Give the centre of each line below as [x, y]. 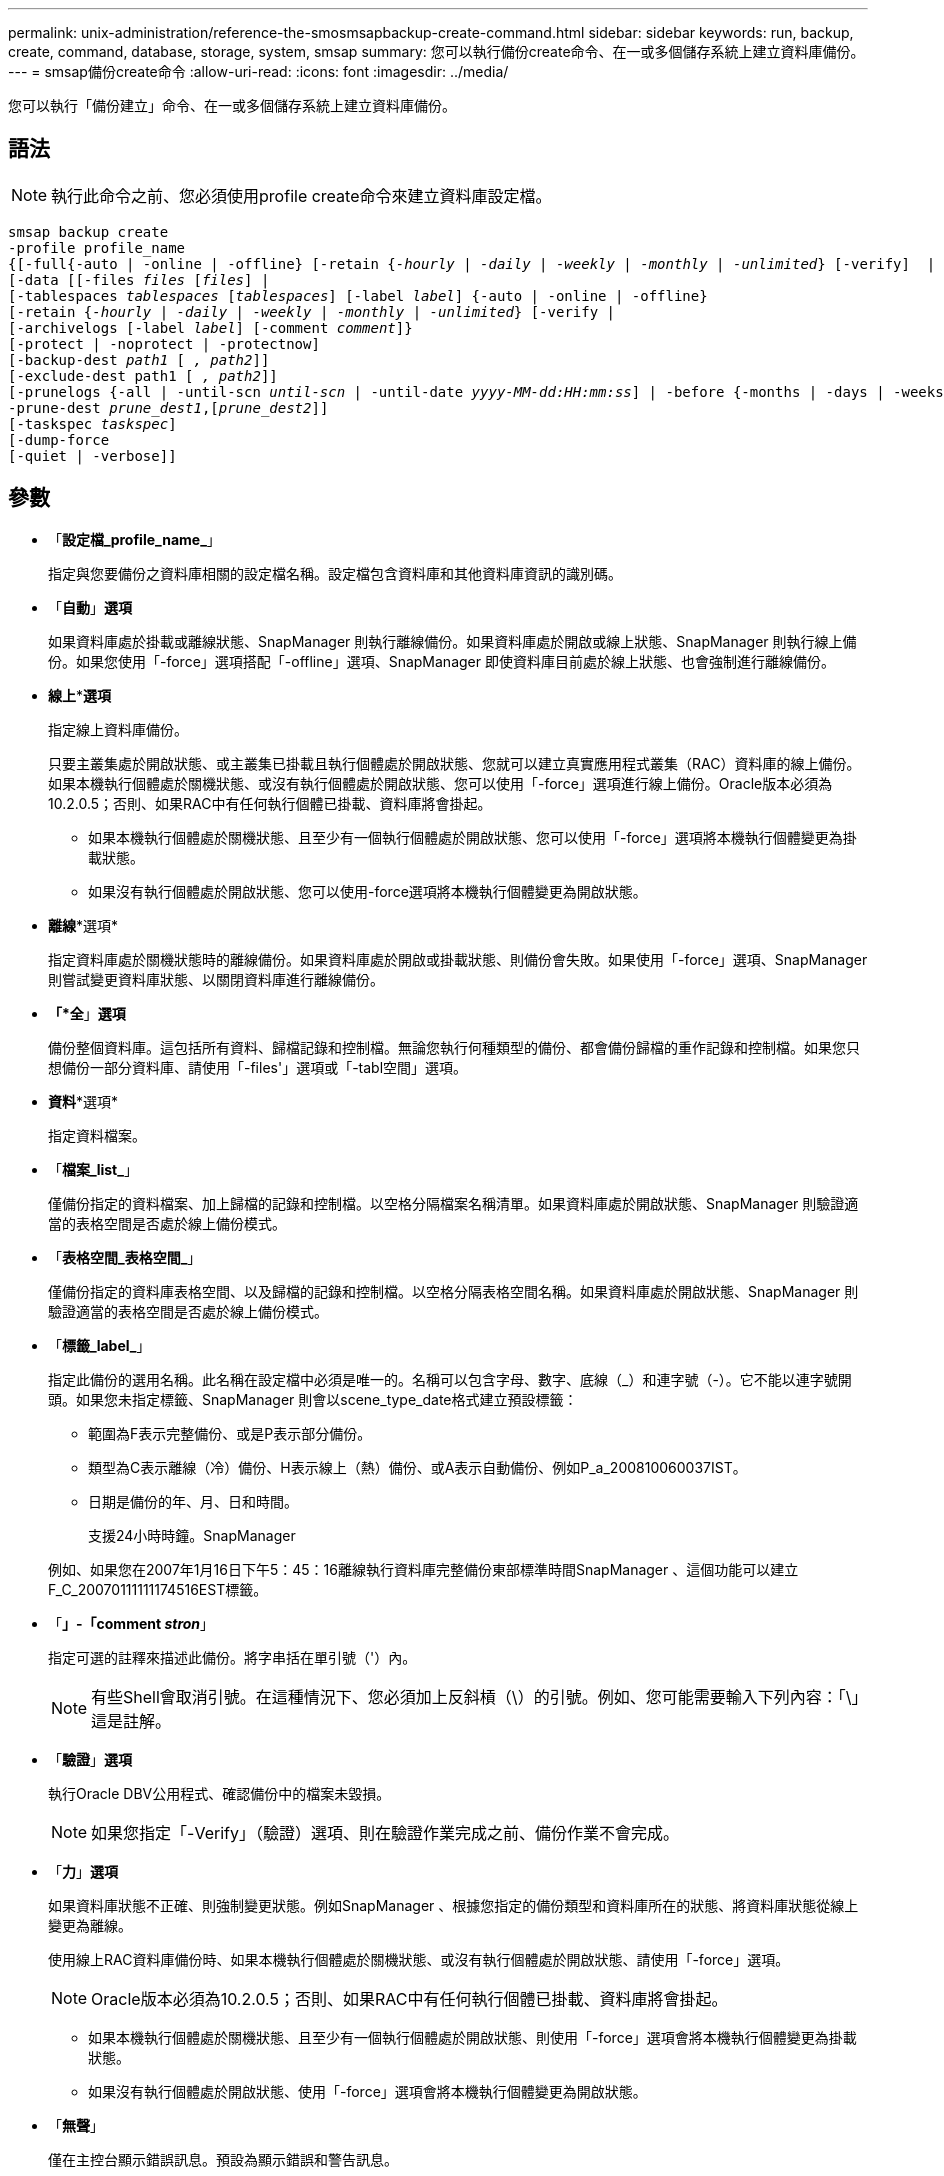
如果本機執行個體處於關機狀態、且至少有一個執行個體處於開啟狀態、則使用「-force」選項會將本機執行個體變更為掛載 [472, 2037]
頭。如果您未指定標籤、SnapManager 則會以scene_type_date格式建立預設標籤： [313, 1399]
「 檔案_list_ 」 [93, 1169]
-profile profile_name [97, 247]
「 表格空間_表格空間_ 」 [125, 1257]
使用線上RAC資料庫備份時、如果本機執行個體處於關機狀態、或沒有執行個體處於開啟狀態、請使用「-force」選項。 [419, 1959]
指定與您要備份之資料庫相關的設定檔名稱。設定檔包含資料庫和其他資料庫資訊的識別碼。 [335, 573]
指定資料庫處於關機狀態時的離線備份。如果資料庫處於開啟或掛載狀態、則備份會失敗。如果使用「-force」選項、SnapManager [458, 959]
